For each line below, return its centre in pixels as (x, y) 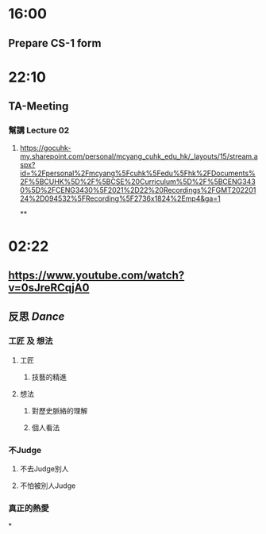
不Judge (25, 450)
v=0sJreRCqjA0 (49, 288)
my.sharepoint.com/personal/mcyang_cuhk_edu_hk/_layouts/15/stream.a (139, 156)
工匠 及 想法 (31, 341)
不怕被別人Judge (48, 486)
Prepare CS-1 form (55, 43)
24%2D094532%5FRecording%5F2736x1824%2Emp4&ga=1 (120, 198)
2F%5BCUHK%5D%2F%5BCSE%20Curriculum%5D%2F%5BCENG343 (137, 182)
